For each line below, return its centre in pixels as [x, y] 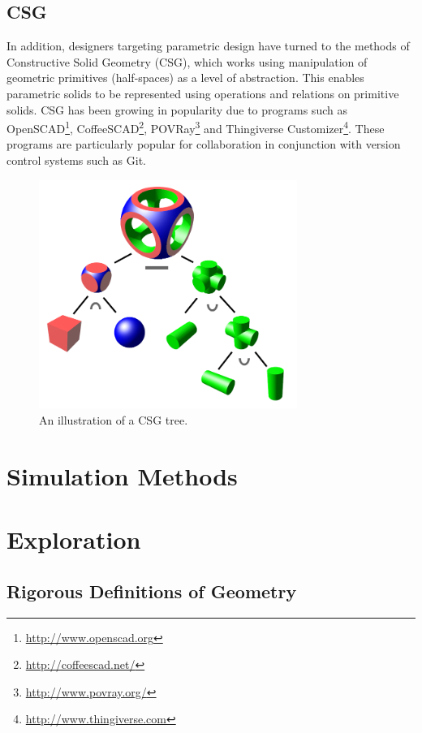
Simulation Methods [122, 475]
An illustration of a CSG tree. [114, 420]
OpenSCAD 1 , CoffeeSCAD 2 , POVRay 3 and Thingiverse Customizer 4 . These [196, 127]
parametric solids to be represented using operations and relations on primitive [203, 93]
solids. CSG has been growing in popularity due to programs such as [177, 109]
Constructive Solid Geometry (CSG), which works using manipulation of [187, 61]
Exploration [74, 539]
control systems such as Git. [76, 160]
